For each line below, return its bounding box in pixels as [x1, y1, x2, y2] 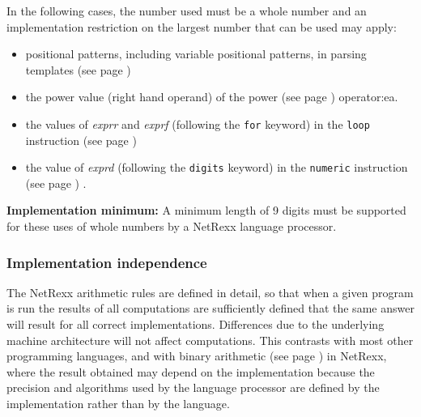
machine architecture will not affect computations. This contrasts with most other [6, 331, 414, 348]
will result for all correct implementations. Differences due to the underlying [6, 316, 385, 333]
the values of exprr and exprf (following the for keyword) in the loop [25, 115, 370, 132]
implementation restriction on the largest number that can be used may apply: [6, 18, 397, 35]
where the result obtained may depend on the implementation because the [6, 363, 375, 380]
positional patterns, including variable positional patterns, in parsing [25, 45, 367, 62]
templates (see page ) [25, 61, 131, 78]
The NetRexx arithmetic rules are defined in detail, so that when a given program [6, 283, 414, 300]
